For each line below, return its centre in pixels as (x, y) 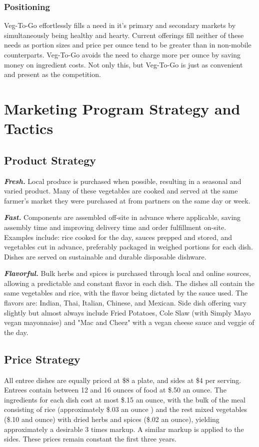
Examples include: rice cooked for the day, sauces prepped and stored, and (118, 237)
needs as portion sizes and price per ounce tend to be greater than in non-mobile (128, 45)
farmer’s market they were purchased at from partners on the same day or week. (127, 200)
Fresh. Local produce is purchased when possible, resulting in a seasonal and (123, 181)
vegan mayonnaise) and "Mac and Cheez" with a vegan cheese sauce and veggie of (129, 322)
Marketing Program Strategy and (122, 108)
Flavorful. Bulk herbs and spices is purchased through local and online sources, (127, 273)
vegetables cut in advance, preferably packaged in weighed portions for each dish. (128, 247)
